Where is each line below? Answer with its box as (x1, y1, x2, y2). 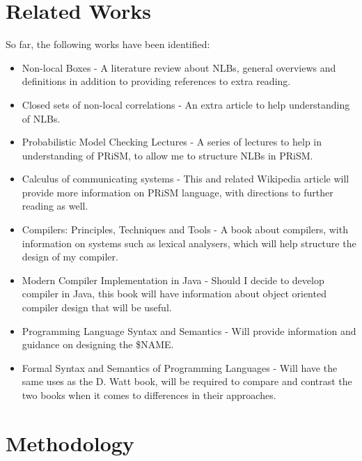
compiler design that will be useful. (22, 300, 172, 315)
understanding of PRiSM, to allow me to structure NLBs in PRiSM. (22, 148, 313, 162)
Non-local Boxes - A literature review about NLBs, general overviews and (22, 60, 336, 75)
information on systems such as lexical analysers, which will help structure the (22, 235, 356, 250)
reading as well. (22, 198, 88, 213)
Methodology (6, 428, 134, 457)
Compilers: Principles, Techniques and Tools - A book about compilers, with (22, 222, 348, 237)
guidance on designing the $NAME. (22, 337, 174, 352)
